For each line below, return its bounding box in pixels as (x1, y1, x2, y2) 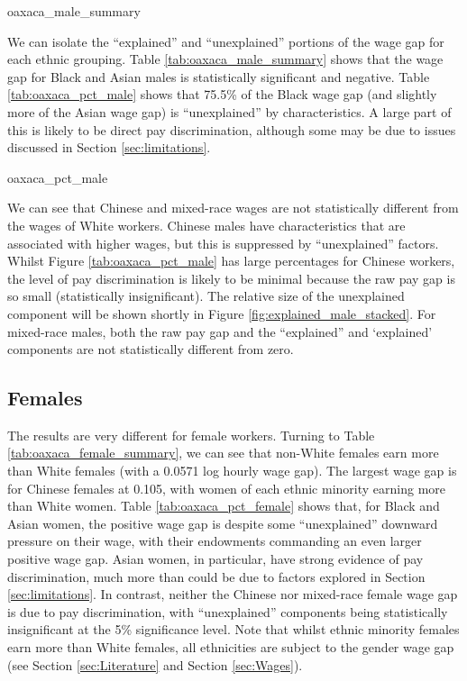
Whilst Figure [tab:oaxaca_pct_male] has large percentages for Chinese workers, (7, 251, 455, 270)
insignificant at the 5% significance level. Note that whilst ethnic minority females (7, 620, 460, 639)
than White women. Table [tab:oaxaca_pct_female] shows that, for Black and (7, 496, 440, 515)
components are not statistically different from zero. (7, 340, 294, 359)
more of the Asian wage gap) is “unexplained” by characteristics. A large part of (7, 102, 452, 121)
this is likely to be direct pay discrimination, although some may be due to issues (7, 120, 456, 139)
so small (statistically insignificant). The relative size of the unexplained (7, 286, 405, 305)
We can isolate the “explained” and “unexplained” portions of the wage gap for (7, 32, 444, 50)
